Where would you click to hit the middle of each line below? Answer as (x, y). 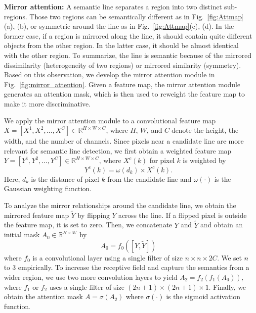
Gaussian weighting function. (48, 188)
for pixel (162, 160)
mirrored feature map (37, 215)
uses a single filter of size (87, 287)
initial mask (22, 235)
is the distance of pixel (65, 179)
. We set (230, 257)
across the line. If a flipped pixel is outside (182, 215)
